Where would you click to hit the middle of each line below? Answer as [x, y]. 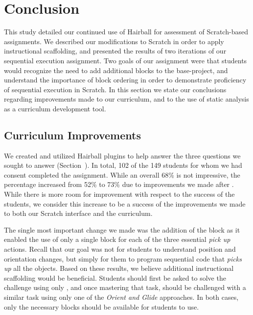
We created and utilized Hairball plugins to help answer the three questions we [122, 155]
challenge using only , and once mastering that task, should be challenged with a [125, 287]
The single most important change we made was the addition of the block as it [122, 229]
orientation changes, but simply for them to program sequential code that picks [123, 258]
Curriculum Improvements [72, 135]
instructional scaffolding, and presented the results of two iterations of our [115, 51]
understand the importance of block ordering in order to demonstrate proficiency [125, 80]
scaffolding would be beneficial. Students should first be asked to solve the [115, 277]
